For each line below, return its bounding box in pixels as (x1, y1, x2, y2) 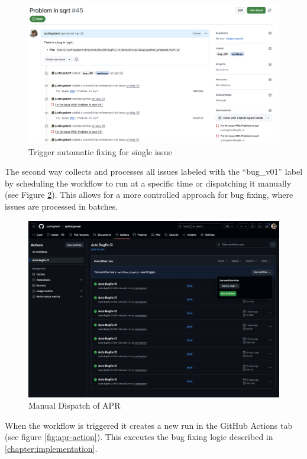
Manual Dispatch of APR (28, 399, 121, 412)
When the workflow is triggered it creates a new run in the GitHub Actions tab (5, 419, 293, 431)
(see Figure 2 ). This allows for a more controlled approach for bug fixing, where (5, 188, 293, 201)
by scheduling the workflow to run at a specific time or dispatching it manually (5, 176, 292, 189)
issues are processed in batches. (5, 200, 118, 212)
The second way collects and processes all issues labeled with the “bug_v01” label (5, 165, 303, 178)
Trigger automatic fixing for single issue (28, 145, 172, 158)
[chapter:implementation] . (5, 442, 98, 454)
